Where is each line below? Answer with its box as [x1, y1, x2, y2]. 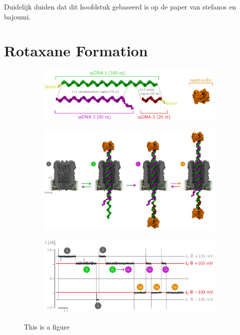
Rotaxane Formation [4, 40, 148, 61]
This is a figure [24, 322, 70, 332]
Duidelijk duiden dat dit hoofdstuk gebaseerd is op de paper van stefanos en [4, 1, 236, 11]
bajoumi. [4, 11, 31, 21]
